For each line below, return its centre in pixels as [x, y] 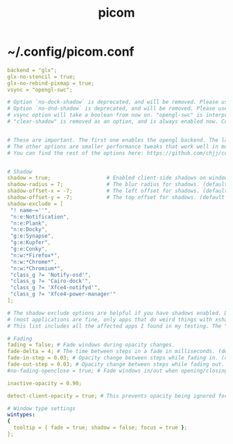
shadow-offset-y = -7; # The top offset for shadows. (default [116, 198]
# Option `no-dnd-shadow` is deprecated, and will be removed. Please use [118, 109]
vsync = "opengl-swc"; [40, 89]
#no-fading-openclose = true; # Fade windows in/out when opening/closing [118, 370]
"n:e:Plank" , [29, 223]
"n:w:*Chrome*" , [34, 262]
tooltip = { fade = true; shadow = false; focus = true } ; [101, 428]
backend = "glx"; [32, 70]
